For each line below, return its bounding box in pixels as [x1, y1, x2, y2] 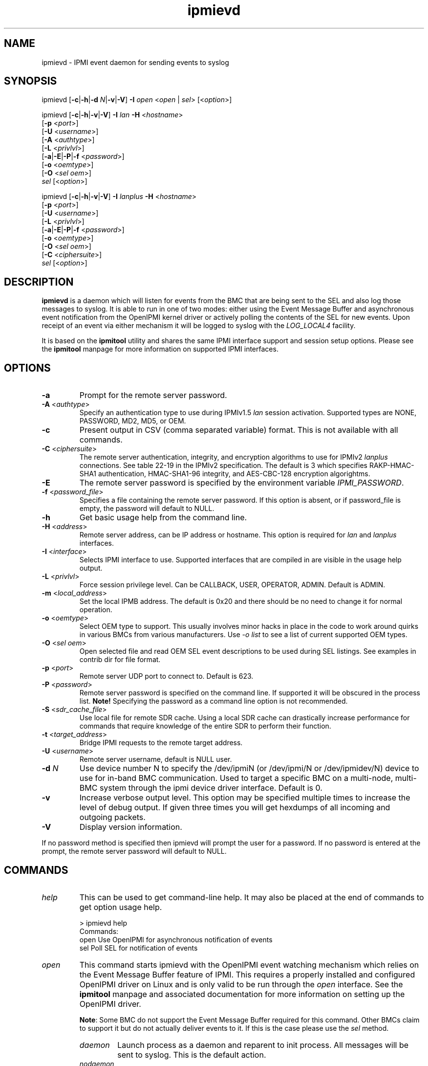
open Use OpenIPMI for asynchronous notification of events [79, 935, 273, 944]
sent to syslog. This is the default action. [117, 1049, 266, 1060]
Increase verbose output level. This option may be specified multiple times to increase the [79, 793, 410, 803]
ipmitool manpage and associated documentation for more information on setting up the [79, 989, 405, 999]
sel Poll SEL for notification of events [79, 943, 198, 952]
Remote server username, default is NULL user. [79, 755, 232, 764]
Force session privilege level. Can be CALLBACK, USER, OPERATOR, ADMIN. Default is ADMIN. [79, 580, 385, 589]
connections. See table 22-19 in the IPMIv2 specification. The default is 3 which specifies [79, 461, 367, 470]
